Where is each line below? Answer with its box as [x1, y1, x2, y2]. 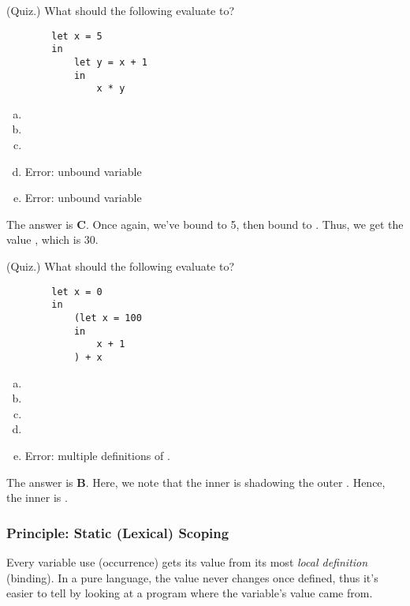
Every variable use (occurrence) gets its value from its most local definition [6, 553, 368, 570]
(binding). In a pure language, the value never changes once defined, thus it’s [6, 569, 378, 585]
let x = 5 [51, 30, 102, 42]
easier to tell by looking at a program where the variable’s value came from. [6, 585, 373, 601]
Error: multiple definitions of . [24, 447, 170, 463]
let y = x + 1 [73, 56, 147, 68]
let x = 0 [51, 286, 102, 297]
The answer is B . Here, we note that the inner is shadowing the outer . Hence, [6, 473, 386, 490]
